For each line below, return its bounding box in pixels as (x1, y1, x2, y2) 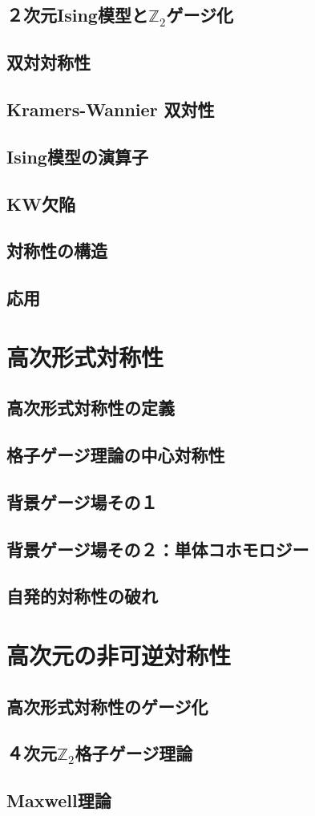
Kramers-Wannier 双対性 (6, 96, 215, 121)
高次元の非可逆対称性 (6, 638, 232, 671)
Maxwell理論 (6, 788, 111, 813)
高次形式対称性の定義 (6, 395, 175, 420)
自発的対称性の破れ (6, 584, 158, 608)
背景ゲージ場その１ (6, 489, 158, 514)
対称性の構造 (6, 238, 107, 263)
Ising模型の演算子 (6, 143, 148, 168)
